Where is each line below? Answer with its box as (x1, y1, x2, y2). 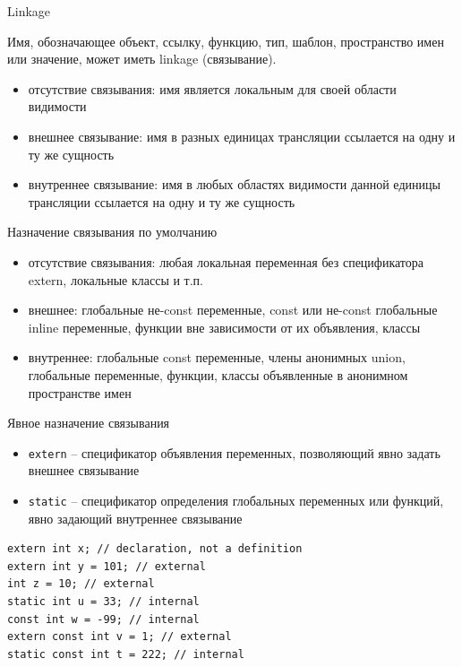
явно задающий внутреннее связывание (28, 508, 243, 527)
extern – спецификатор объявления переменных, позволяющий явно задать (28, 443, 441, 462)
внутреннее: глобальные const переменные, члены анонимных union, (28, 348, 406, 367)
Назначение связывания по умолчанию (7, 222, 218, 241)
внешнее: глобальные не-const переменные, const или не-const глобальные (28, 300, 438, 319)
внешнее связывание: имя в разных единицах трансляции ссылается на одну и (28, 126, 456, 145)
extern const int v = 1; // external (7, 630, 232, 644)
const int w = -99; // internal (7, 612, 200, 626)
